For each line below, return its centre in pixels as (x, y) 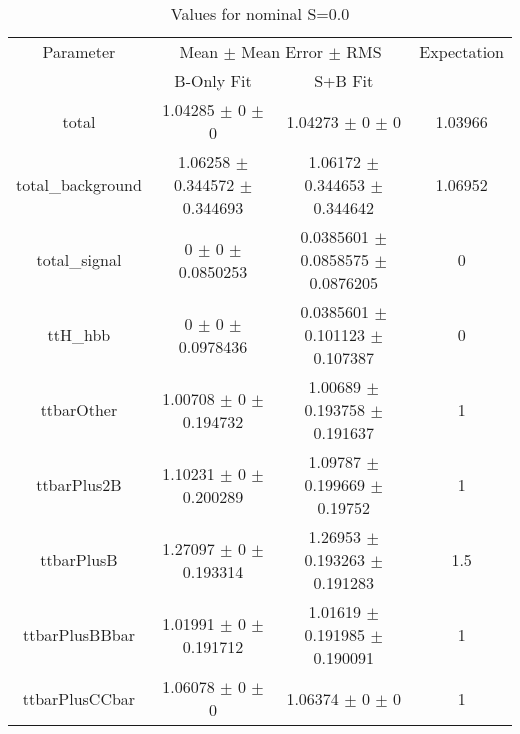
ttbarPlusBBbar (78, 634)
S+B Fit (344, 80)
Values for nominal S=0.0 (260, 13)
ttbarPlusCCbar (79, 698)
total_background (79, 184)
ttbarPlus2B (79, 484)
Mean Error (282, 51)
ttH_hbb (79, 334)
